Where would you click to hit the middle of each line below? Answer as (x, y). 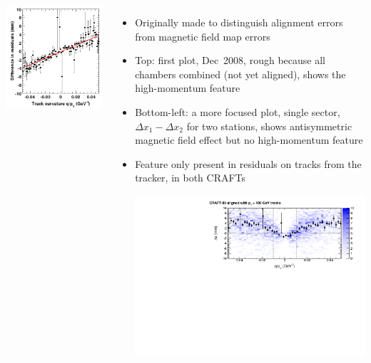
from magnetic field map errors (203, 36)
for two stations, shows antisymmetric (269, 126)
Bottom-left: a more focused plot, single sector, (238, 111)
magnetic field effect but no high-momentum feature (249, 140)
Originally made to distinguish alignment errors (239, 22)
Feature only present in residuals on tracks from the (248, 163)
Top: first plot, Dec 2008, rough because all (230, 60)
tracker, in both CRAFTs (190, 178)
